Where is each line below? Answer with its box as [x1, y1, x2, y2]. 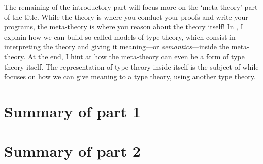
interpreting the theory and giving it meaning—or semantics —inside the [4, 41, 229, 52]
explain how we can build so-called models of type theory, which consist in [4, 31, 236, 42]
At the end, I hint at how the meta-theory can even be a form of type [27, 51, 245, 61]
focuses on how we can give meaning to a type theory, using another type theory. [4, 71, 256, 82]
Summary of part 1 [4, 101, 141, 121]
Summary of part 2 [4, 141, 141, 161]
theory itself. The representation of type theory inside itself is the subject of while [4, 61, 259, 72]
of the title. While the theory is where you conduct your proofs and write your [4, 11, 248, 22]
